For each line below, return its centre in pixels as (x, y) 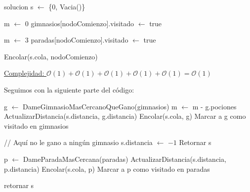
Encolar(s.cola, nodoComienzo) (51, 56)
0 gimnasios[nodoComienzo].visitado (80, 23)
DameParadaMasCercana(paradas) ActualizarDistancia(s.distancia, (125, 159)
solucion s (19, 6)
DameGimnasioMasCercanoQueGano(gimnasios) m (100, 106)
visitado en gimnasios (36, 125)
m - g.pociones (214, 106)
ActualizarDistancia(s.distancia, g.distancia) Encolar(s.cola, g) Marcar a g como (125, 116)
